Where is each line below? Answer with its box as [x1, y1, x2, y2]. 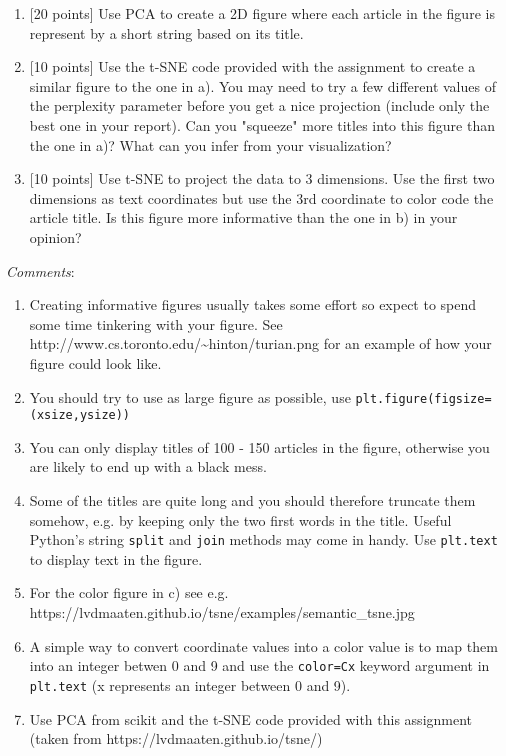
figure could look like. [29, 352, 162, 373]
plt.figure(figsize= [355, 391, 492, 406]
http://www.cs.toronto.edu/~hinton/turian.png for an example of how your [29, 333, 492, 354]
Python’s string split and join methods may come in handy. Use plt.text [29, 529, 498, 550]
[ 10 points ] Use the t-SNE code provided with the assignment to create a [29, 56, 476, 77]
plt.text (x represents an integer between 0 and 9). [29, 674, 351, 695]
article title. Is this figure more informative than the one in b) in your [29, 207, 458, 228]
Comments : [6, 260, 75, 281]
